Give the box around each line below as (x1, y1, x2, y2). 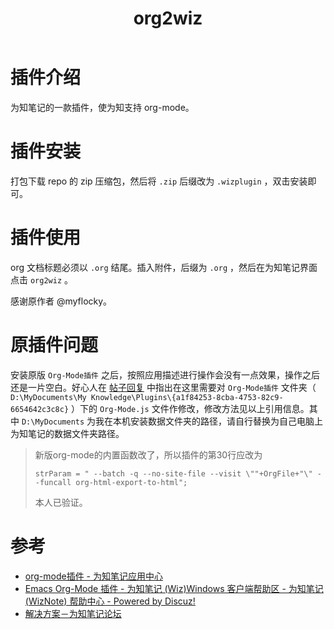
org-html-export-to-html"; (75, 477, 188, 487)
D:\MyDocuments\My (10, 392, 87, 402)
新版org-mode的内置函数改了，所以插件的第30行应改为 (34, 448, 263, 461)
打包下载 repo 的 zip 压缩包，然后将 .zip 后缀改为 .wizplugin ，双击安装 (10, 175, 308, 187)
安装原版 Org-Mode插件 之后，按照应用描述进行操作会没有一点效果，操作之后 (10, 368, 320, 381)
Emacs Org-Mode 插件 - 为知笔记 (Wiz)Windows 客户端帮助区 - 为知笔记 (24, 582, 324, 594)
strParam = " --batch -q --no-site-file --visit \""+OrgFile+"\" (34, 468, 313, 479)
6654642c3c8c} (10, 404, 70, 414)
